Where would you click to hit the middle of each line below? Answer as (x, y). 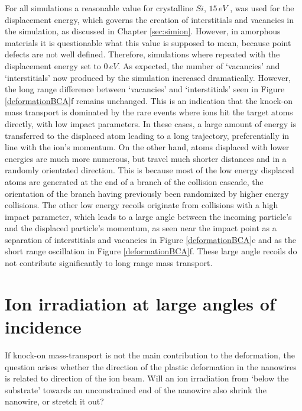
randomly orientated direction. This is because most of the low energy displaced (150, 170)
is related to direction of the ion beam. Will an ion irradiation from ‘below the (147, 378)
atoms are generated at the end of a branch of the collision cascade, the (134, 181)
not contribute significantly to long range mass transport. (109, 263)
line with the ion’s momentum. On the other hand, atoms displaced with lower (147, 147)
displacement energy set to (53, 65)
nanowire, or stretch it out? (54, 401)
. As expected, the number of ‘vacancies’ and (199, 65)
